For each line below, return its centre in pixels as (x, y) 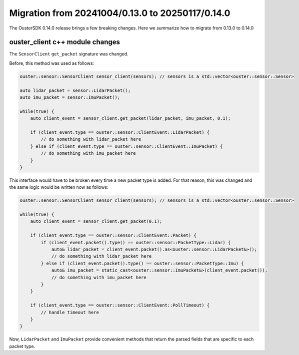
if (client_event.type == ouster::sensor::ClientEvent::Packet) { (113, 235)
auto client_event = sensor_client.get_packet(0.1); (96, 221)
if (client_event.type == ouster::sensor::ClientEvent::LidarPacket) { (120, 132)
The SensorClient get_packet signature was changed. (69, 54)
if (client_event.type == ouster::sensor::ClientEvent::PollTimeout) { (120, 305)
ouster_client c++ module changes (64, 42)
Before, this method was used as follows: (52, 63)
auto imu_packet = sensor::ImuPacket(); (70, 97)
